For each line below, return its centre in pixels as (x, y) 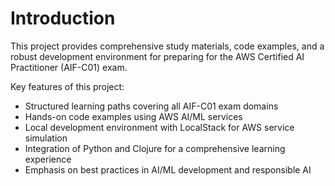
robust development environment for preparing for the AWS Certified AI (157, 56)
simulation (46, 138)
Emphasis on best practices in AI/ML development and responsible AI (168, 169)
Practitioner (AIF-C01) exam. (69, 67)
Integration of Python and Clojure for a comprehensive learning (155, 148)
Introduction (63, 18)
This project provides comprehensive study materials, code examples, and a (167, 46)
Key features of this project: (67, 86)
